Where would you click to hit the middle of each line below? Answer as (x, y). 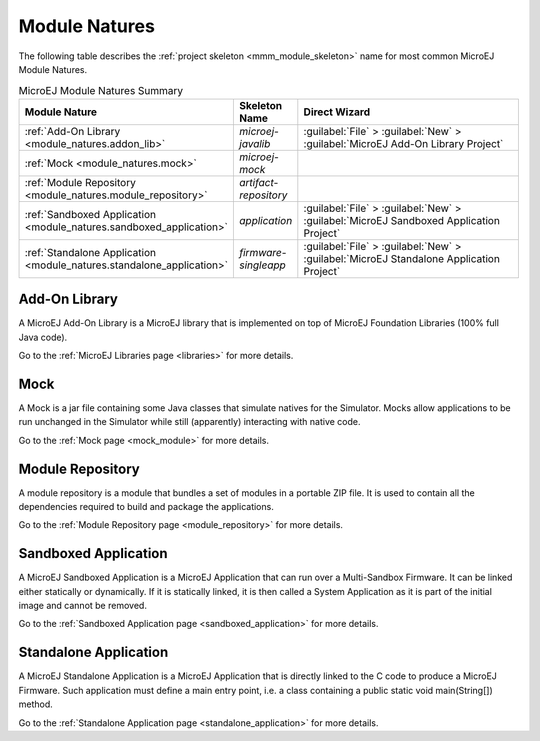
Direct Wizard (337, 112)
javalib (255, 143)
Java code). (43, 337)
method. (36, 704)
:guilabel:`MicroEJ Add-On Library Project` (403, 143)
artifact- (259, 182)
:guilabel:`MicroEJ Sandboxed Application (401, 220)
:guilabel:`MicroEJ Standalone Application (401, 258)
